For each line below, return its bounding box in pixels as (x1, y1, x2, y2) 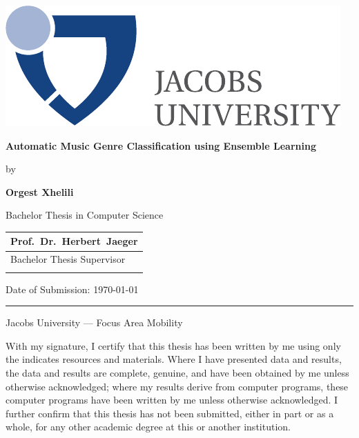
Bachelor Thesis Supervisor (10, 252, 126, 266)
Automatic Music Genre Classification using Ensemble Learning (6, 138, 316, 152)
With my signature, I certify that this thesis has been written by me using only (6, 338, 341, 352)
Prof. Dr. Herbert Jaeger (10, 234, 138, 248)
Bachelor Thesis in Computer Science (6, 208, 164, 222)
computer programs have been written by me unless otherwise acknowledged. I (6, 392, 338, 407)
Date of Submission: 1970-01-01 (6, 281, 139, 296)
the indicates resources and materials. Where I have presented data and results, (6, 352, 342, 366)
